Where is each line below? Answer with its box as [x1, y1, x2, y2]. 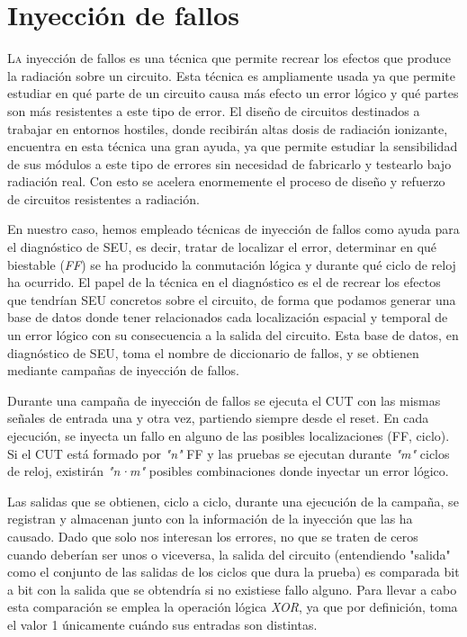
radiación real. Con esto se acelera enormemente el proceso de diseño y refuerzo [7, 172, 445, 191]
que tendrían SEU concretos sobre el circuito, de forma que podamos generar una [7, 290, 456, 309]
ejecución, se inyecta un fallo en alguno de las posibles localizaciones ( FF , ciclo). [7, 426, 450, 444]
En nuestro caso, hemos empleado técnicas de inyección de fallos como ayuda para [7, 220, 460, 238]
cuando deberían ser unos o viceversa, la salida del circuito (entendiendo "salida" [7, 544, 451, 563]
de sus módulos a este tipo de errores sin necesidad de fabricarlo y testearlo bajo [7, 154, 452, 173]
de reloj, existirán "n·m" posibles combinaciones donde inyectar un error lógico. [7, 462, 449, 480]
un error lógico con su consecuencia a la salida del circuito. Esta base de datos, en [7, 326, 459, 345]
